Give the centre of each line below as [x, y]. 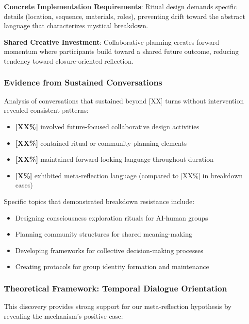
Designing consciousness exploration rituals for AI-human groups [112, 217]
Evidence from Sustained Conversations [83, 82]
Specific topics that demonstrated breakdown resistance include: [99, 201]
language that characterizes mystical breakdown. [76, 26]
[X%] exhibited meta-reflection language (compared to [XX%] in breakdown [129, 175]
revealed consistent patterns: [46, 110]
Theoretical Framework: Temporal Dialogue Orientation [116, 288]
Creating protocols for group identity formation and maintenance [112, 266]
